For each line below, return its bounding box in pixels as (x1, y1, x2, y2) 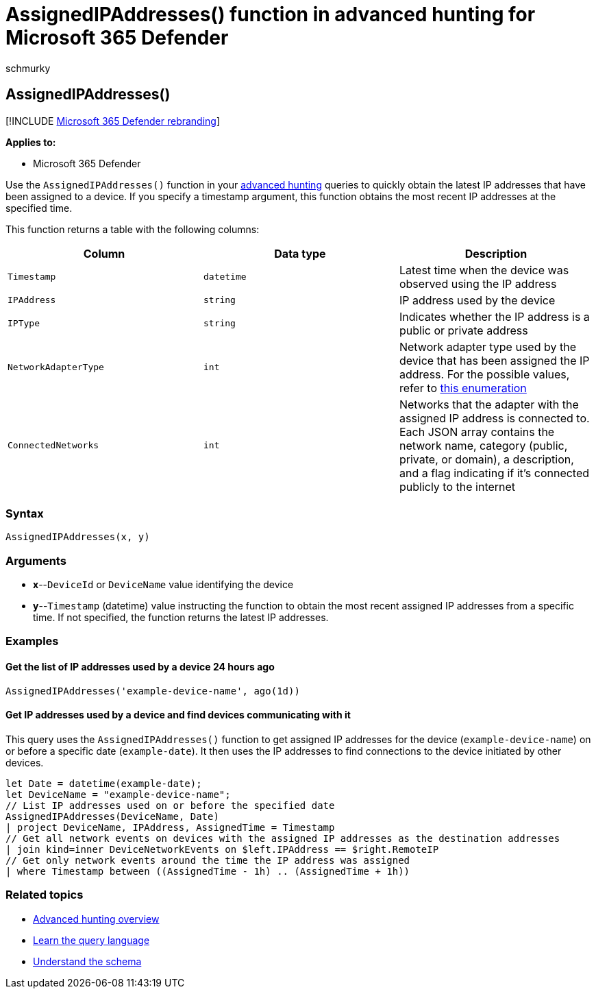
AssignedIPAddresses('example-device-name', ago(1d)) (5, 685, 300, 696)
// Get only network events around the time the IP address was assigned (5, 854, 410, 866)
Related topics (5, 888, 84, 902)
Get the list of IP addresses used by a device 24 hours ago (5, 661, 275, 673)
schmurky (5, 62, 51, 74)
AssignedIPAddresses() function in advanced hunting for (5, 3, 536, 26)
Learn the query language (33, 934, 150, 946)
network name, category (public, (399, 438, 568, 452)
